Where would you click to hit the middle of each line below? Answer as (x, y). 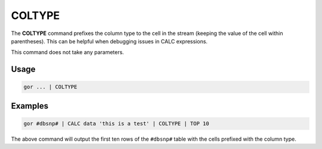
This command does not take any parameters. (68, 52)
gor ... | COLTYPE (50, 87)
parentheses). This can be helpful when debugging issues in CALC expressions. (109, 41)
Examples (30, 106)
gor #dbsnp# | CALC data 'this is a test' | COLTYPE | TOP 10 (116, 123)
